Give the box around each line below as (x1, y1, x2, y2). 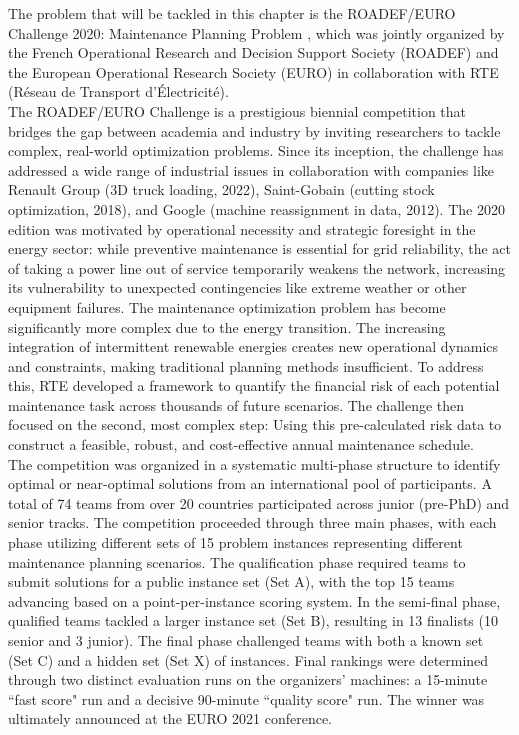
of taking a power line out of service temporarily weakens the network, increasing (8, 257, 506, 278)
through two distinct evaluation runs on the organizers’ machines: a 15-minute (8, 669, 488, 690)
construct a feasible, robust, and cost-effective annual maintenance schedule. (8, 434, 474, 455)
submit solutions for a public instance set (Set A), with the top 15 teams (8, 571, 455, 592)
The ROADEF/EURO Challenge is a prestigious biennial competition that (8, 100, 467, 121)
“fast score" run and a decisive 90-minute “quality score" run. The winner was (8, 688, 485, 709)
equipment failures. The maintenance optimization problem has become (8, 296, 446, 317)
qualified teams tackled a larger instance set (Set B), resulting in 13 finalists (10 (8, 610, 498, 631)
